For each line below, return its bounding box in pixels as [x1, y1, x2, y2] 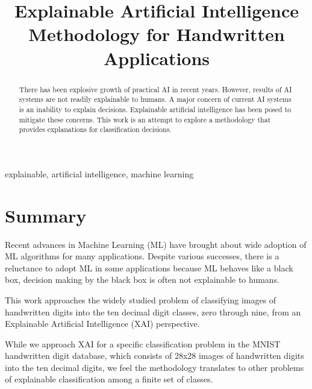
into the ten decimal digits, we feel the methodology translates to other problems [5, 361, 304, 373]
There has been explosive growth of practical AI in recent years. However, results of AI [19, 84, 292, 94]
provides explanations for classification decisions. [19, 124, 172, 134]
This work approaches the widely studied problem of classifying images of [5, 293, 276, 306]
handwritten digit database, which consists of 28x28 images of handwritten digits [5, 349, 304, 362]
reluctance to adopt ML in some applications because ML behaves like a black [5, 261, 293, 274]
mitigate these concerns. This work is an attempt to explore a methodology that [19, 114, 271, 124]
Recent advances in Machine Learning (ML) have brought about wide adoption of [5, 238, 307, 250]
